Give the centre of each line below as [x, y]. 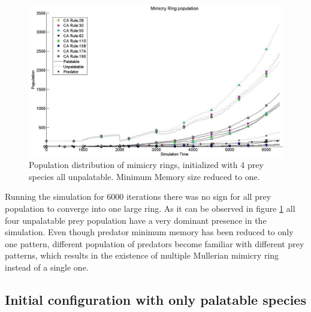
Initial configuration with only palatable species [155, 299]
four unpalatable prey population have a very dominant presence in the [136, 220]
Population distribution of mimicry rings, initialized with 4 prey [146, 165]
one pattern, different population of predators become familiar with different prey [155, 243]
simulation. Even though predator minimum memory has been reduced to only [149, 232]
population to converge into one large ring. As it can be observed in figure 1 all [150, 208]
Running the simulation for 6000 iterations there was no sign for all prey [138, 196]
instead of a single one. [47, 267]
